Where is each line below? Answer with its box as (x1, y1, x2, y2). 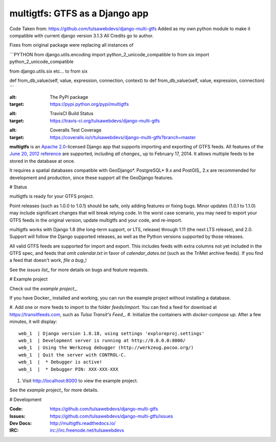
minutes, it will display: (9, 319, 57, 325)
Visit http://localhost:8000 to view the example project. (22, 378, 138, 384)
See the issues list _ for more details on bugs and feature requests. (9, 267, 149, 273)
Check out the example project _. (9, 285, 78, 292)
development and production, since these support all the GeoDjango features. (9, 174, 174, 181)
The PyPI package (50, 94, 88, 100)
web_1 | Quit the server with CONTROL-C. (18, 352, 127, 358)
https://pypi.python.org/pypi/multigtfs (50, 101, 129, 107)
